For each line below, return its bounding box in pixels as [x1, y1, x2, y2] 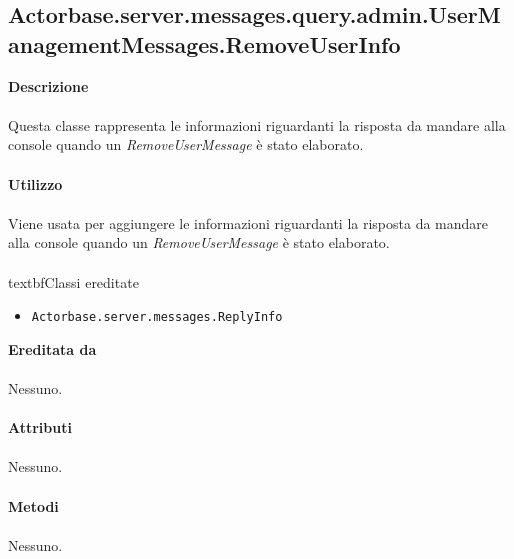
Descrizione [8, 75, 89, 96]
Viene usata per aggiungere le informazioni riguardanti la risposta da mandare [8, 212, 489, 233]
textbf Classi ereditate [8, 271, 139, 292]
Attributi [8, 417, 72, 438]
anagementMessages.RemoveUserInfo [8, 28, 401, 59]
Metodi [8, 495, 59, 516]
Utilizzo [8, 173, 63, 194]
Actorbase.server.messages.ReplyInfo [31, 310, 283, 325]
